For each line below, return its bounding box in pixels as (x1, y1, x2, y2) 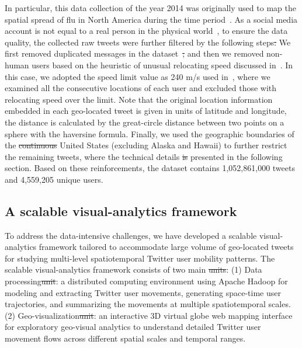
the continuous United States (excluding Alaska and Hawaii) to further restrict (5, 139, 287, 151)
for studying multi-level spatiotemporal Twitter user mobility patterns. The (5, 252, 275, 264)
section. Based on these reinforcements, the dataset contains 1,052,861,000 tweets (5, 162, 295, 174)
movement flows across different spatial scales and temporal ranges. (5, 332, 246, 344)
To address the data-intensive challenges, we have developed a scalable (5, 229, 257, 241)
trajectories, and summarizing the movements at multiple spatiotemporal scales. (5, 298, 291, 310)
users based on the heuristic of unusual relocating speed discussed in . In (32, 58, 293, 71)
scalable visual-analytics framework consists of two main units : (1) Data (5, 263, 262, 276)
